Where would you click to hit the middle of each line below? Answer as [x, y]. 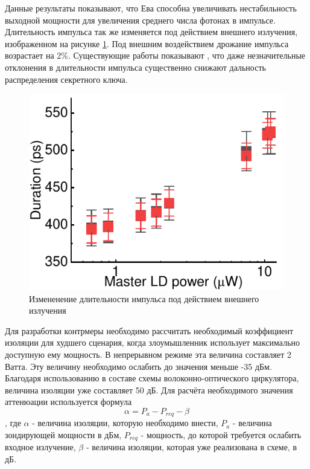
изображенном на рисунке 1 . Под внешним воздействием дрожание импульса [147, 43]
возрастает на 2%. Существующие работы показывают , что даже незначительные [155, 55]
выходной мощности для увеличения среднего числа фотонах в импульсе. [140, 20]
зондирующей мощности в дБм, [63, 435]
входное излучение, [40, 447]
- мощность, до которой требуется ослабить [221, 435]
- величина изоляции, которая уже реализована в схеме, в [191, 447]
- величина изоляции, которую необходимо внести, [125, 423]
